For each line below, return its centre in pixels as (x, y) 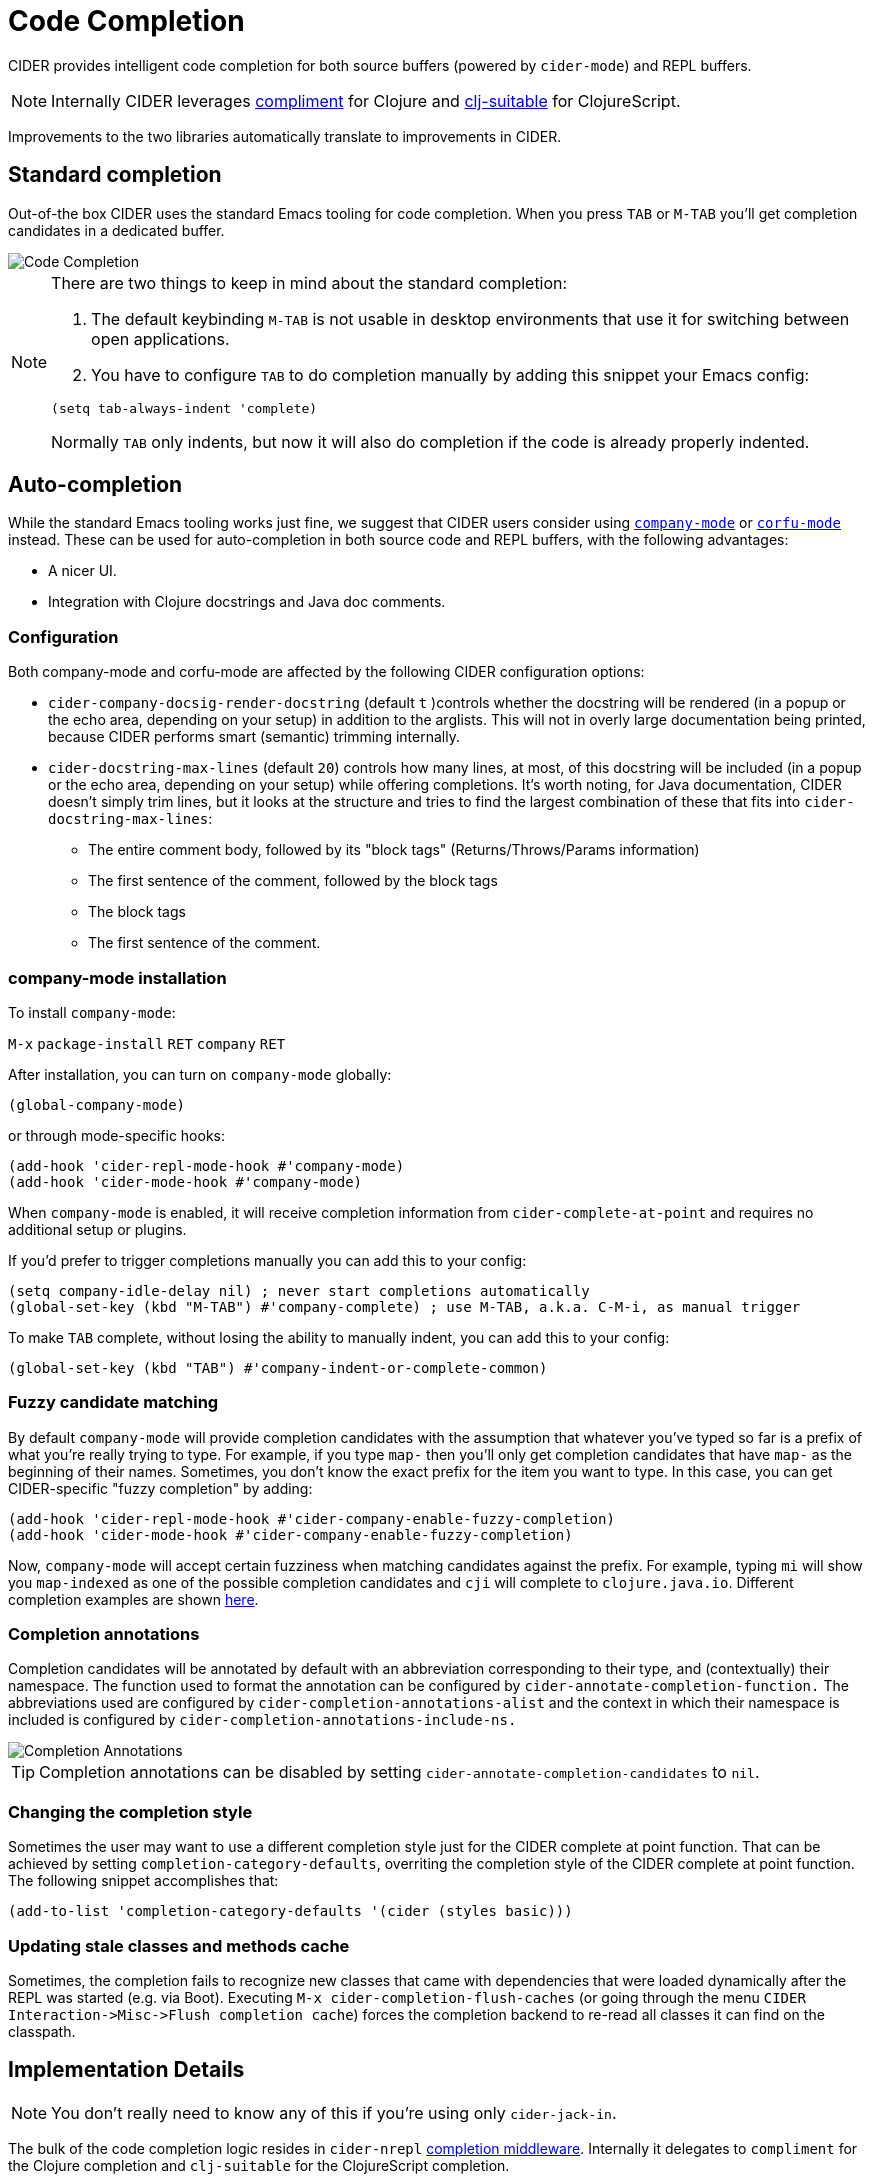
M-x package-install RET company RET (147, 1043)
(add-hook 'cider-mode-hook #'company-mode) (185, 1181)
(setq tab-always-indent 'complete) (184, 408)
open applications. (160, 338)
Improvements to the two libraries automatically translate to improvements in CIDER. (285, 136)
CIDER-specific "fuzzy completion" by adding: (160, 1488)
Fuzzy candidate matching (113, 1402)
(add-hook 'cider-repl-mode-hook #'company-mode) (206, 1165)
